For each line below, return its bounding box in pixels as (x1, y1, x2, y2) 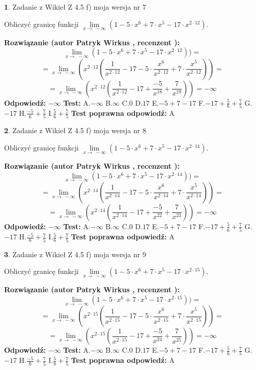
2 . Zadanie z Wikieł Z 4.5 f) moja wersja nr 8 (4, 125, 146, 136)
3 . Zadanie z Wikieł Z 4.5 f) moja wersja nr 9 (4, 249, 146, 259)
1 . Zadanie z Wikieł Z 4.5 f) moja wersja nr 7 (4, 2, 146, 12)
